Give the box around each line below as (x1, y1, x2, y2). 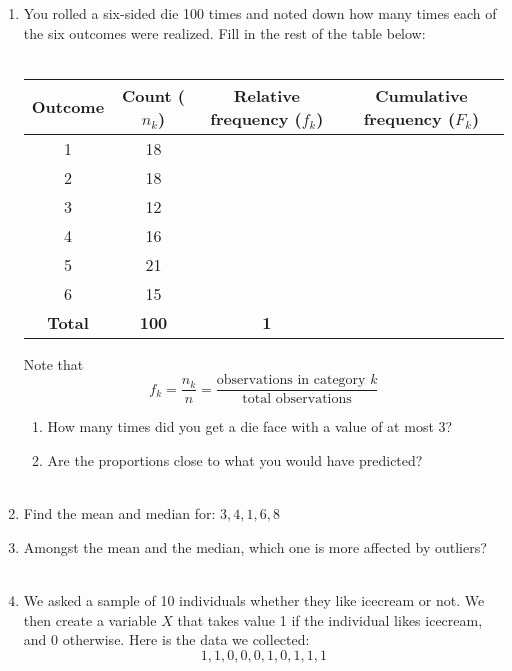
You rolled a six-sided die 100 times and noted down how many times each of (23, 3, 497, 23)
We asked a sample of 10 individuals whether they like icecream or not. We (23, 590, 485, 610)
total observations (242, 392, 352, 407)
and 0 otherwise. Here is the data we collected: (23, 629, 310, 650)
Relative (233, 83, 300, 107)
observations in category (216, 373, 366, 388)
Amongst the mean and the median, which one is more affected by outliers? (23, 536, 487, 557)
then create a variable (23, 609, 157, 630)
